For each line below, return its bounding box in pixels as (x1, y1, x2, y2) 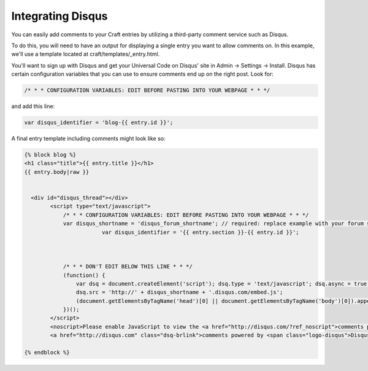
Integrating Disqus (11, 9, 108, 23)
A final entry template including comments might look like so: (11, 135, 166, 143)
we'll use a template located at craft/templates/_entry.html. (11, 50, 160, 58)
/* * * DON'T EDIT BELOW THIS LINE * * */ (63, 263, 193, 270)
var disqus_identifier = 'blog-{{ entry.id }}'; (24, 119, 174, 126)
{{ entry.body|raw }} (24, 168, 90, 175)
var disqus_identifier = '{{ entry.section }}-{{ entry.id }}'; (101, 228, 300, 236)
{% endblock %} (24, 349, 70, 356)
